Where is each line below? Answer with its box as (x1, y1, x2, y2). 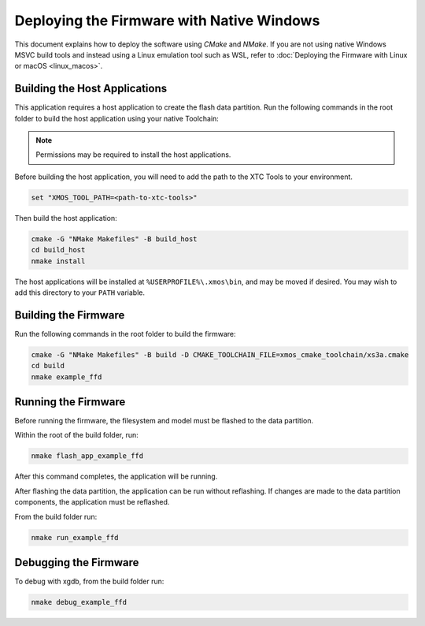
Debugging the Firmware (14, 556, 139, 569)
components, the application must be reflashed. (14, 497, 170, 507)
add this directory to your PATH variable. (14, 288, 146, 297)
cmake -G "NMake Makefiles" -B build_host (31, 234, 198, 244)
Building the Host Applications (14, 82, 168, 95)
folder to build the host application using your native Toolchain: (14, 114, 220, 123)
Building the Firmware (14, 308, 125, 322)
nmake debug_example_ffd (31, 598, 128, 607)
